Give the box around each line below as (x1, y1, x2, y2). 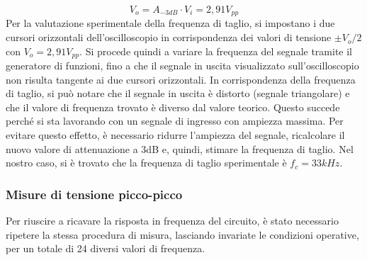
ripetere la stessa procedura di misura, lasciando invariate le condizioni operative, (6, 227, 359, 242)
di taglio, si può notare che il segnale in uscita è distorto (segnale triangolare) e (6, 86, 350, 101)
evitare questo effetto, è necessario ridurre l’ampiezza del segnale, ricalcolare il (6, 128, 345, 142)
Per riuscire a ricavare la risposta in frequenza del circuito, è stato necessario (6, 213, 339, 228)
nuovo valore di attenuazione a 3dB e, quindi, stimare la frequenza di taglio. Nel (6, 141, 354, 156)
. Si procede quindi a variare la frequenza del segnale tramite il (79, 43, 352, 58)
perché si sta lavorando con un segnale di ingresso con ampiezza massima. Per (6, 113, 344, 128)
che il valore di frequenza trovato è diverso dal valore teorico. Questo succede (6, 99, 340, 114)
